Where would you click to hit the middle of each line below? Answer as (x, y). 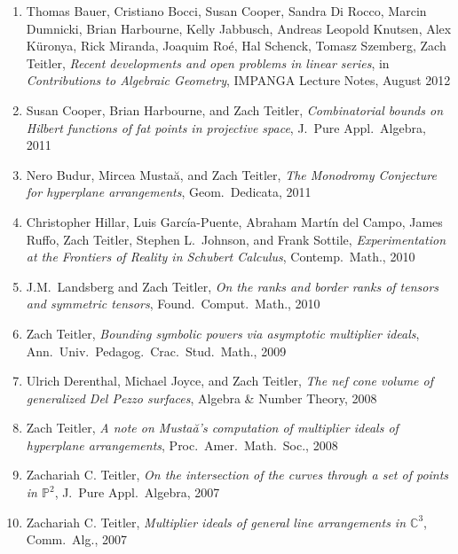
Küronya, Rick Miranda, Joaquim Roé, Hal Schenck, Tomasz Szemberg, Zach (236, 46)
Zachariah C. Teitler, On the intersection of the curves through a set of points (237, 475)
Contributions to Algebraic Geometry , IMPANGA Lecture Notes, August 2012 (238, 80)
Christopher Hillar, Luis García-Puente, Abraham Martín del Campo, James (234, 221)
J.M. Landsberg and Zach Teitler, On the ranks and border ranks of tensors (233, 286)
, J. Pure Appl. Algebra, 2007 (137, 492)
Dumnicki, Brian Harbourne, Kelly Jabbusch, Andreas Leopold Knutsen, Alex (239, 28)
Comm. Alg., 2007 (76, 539)
